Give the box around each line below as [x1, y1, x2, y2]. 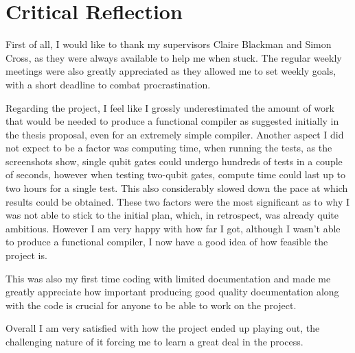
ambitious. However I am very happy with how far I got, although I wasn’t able [5, 221, 341, 235]
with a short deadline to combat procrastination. [5, 77, 211, 91]
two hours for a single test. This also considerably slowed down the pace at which [5, 181, 348, 195]
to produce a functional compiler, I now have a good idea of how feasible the [5, 234, 328, 249]
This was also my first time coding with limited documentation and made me [5, 271, 331, 285]
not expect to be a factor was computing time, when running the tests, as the [5, 141, 332, 155]
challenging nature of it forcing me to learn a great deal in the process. [5, 334, 304, 348]
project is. [5, 248, 47, 263]
